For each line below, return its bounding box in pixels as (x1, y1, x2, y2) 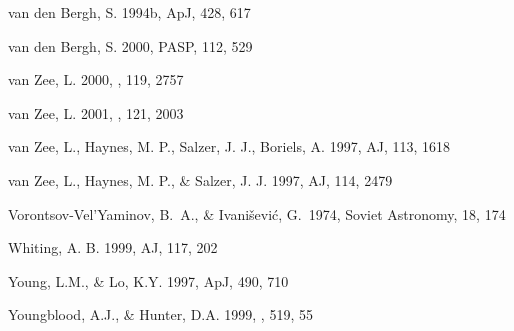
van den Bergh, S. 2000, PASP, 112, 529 (8, 35, 253, 56)
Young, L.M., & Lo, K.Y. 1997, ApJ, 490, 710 (8, 270, 289, 291)
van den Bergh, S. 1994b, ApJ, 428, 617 (8, 2, 251, 22)
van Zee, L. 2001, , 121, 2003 (8, 102, 184, 123)
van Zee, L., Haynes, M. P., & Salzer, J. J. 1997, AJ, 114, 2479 (8, 169, 393, 190)
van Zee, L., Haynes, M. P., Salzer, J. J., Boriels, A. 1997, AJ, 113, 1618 (8, 136, 450, 157)
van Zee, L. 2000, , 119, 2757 (8, 69, 184, 90)
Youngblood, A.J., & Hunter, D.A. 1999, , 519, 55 (8, 304, 313, 325)
